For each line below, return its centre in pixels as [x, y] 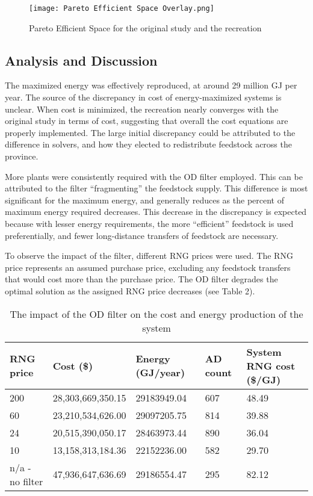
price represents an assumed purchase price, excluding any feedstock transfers [148, 267]
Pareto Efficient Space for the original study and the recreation [145, 27]
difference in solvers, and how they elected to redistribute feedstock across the [148, 144]
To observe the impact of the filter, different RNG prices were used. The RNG [149, 256]
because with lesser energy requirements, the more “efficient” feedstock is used [149, 223]
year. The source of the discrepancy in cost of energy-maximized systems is [143, 97]
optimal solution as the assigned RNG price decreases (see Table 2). [130, 290]
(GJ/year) [160, 373]
